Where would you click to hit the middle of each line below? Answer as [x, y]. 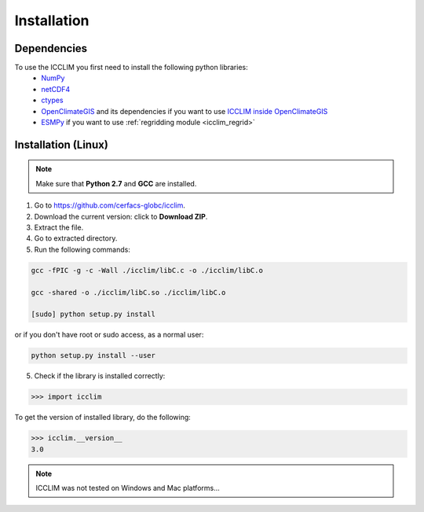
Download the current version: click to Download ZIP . [121, 216]
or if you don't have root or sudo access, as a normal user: [109, 335]
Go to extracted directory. [76, 238]
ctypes [52, 100]
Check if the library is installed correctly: [100, 376]
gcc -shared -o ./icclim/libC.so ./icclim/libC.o [128, 292]
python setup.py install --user [93, 355]
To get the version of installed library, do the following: [103, 418]
